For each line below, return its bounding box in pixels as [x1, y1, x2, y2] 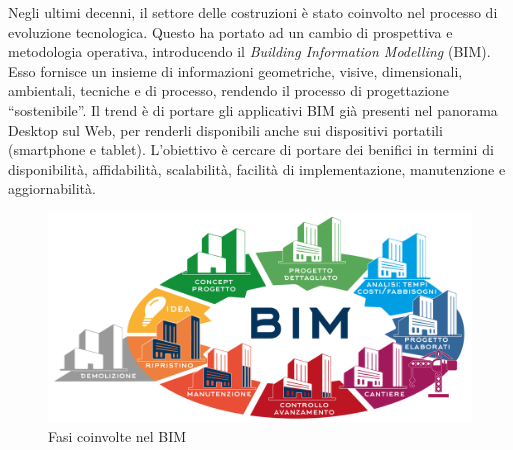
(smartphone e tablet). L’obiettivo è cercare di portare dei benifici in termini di [8, 139, 494, 160]
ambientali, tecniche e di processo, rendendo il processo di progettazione [8, 80, 450, 101]
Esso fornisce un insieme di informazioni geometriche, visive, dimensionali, [8, 60, 463, 81]
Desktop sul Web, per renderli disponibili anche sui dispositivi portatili [8, 119, 443, 140]
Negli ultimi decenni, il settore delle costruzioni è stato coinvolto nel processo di [8, 2, 498, 22]
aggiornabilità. [8, 178, 96, 199]
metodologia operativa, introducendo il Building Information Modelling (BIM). [8, 41, 491, 62]
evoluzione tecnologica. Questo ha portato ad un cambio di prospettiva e [8, 21, 453, 42]
